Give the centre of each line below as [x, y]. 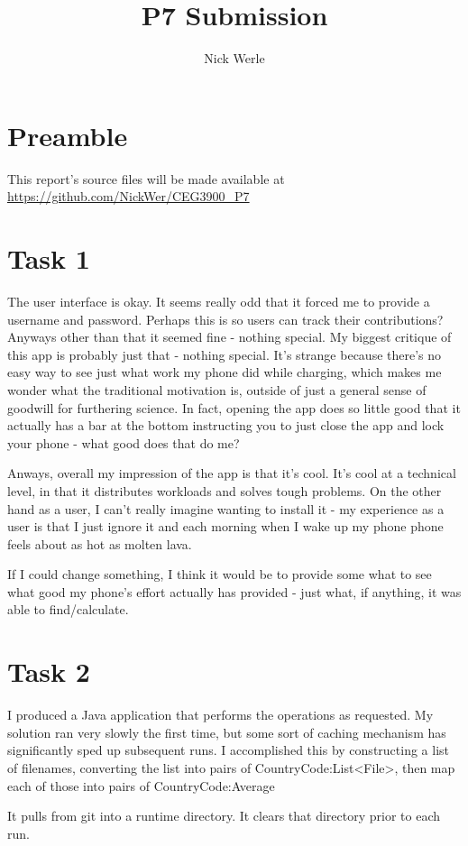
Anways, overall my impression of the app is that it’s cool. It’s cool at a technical [232, 473]
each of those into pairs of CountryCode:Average [141, 785]
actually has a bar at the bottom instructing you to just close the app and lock [226, 425]
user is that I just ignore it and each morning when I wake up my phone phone [225, 526]
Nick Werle [234, 58]
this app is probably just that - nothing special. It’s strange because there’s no [225, 354]
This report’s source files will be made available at [146, 178]
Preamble [68, 135]
